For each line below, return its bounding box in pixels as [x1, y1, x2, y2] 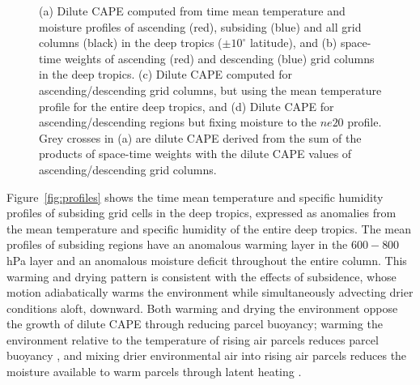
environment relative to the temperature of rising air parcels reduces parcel [6, 331, 379, 348]
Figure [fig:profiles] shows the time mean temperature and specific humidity [6, 188, 384, 205]
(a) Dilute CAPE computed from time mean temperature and [39, 2, 346, 19]
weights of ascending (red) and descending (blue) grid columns [64, 49, 375, 66]
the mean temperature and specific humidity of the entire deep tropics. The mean [6, 220, 412, 237]
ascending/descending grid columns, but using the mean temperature [39, 81, 382, 98]
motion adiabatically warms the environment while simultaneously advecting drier [6, 284, 414, 301]
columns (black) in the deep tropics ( [39, 34, 223, 51]
